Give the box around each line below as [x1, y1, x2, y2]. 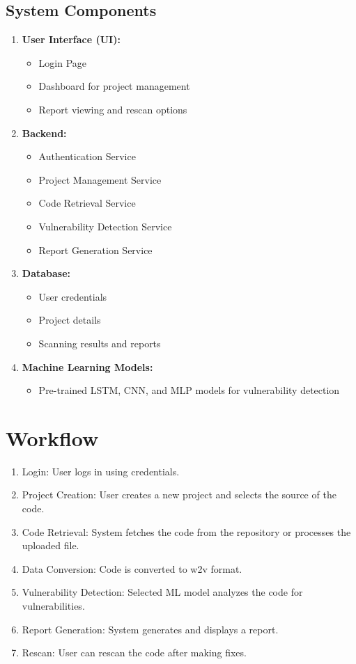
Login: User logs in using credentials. [22, 464, 180, 478]
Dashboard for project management [38, 79, 190, 93]
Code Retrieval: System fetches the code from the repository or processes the [22, 524, 351, 539]
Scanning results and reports [38, 335, 161, 350]
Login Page [38, 55, 87, 70]
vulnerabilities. [22, 598, 85, 612]
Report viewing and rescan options [38, 102, 187, 116]
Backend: [22, 125, 67, 140]
